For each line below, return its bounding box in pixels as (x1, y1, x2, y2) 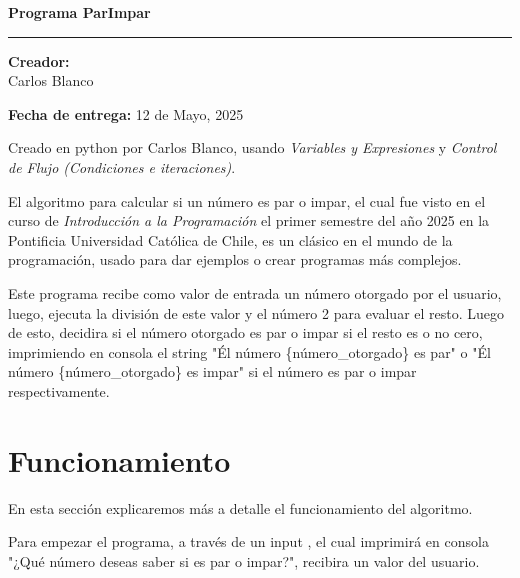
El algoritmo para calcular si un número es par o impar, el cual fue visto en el (8, 190, 486, 211)
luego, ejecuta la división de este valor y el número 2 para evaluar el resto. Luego (8, 302, 505, 323)
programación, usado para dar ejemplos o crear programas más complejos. (8, 249, 462, 270)
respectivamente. (8, 380, 110, 401)
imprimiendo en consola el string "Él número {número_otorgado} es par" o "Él (8, 341, 491, 362)
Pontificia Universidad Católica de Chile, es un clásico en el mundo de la (8, 229, 453, 250)
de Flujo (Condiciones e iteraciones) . (8, 156, 236, 177)
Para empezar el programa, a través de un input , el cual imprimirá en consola (8, 531, 489, 552)
